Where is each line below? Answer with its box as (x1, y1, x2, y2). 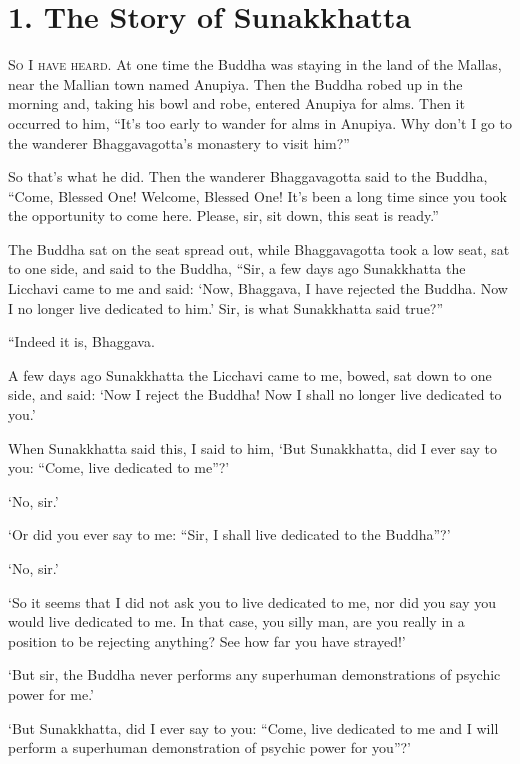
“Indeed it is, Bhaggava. (8, 331, 155, 352)
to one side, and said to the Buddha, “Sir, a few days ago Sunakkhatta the (8, 258, 466, 279)
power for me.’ (8, 683, 95, 704)
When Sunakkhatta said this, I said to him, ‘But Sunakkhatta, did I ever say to (8, 437, 498, 458)
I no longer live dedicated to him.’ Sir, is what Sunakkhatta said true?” (8, 297, 444, 318)
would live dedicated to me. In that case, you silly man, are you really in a (8, 611, 465, 632)
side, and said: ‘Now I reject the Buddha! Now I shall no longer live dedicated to (8, 384, 502, 405)
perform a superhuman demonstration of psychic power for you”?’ (8, 737, 411, 758)
